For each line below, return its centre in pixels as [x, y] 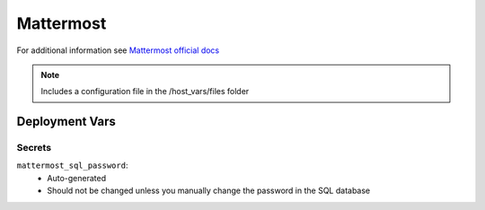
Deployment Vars [66, 122]
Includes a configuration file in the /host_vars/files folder [145, 92]
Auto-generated [77, 178]
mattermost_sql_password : [72, 165]
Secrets [34, 148]
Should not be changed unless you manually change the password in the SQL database [209, 191]
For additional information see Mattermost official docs [118, 50]
